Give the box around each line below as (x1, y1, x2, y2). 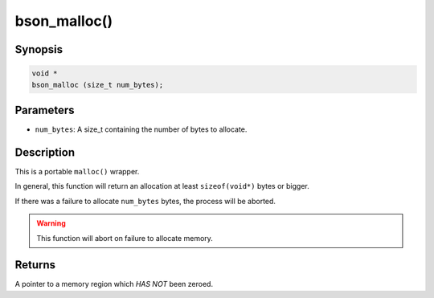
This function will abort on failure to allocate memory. (36, 233, 213, 243)
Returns (14, 258, 56, 272)
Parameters (14, 103, 75, 116)
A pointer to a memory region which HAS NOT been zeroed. (14, 280, 213, 289)
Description (14, 145, 76, 159)
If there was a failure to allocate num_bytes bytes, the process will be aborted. (14, 196, 276, 206)
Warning (36, 218, 66, 228)
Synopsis (14, 43, 63, 56)
